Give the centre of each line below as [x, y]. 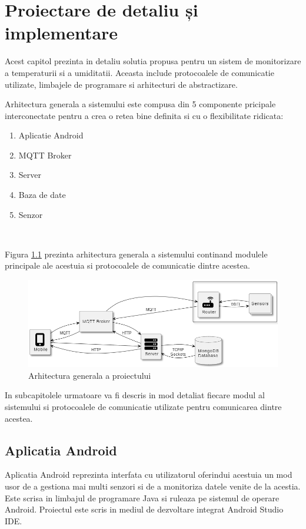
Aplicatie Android [51, 135]
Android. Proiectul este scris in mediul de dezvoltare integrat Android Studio [144, 509]
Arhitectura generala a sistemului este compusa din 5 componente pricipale [140, 104]
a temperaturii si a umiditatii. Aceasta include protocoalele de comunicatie [139, 72]
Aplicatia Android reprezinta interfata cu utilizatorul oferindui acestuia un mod [149, 475]
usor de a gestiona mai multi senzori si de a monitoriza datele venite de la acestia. [153, 486]
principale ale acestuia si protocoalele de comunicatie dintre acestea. [127, 265]
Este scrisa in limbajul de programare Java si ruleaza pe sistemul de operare [142, 497]
